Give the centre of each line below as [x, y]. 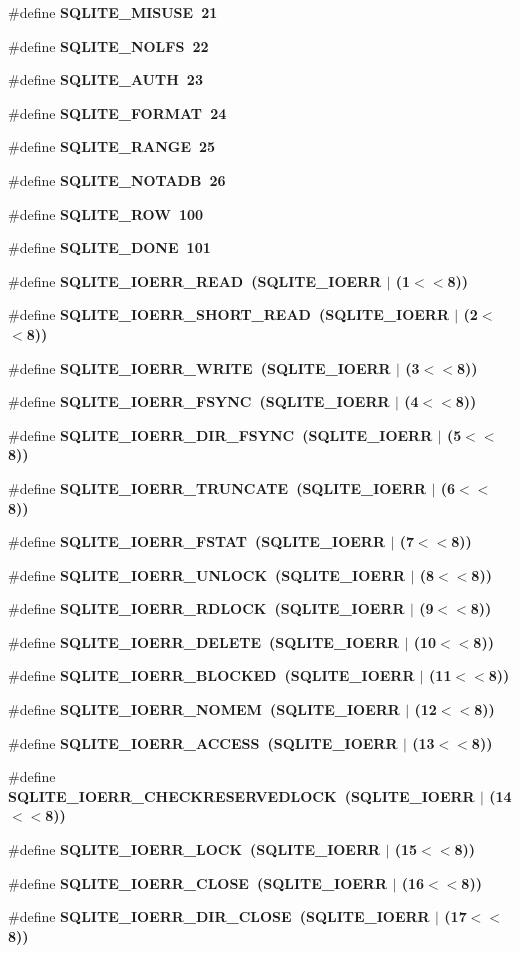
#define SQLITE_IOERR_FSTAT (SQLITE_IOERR [197, 541]
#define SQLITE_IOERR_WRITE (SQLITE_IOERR [199, 367]
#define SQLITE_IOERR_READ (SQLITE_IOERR [195, 280]
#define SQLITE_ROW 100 [106, 213]
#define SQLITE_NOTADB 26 [117, 179]
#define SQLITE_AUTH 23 [105, 79]
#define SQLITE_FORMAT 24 [117, 112]
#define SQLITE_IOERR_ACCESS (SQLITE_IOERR [203, 742]
